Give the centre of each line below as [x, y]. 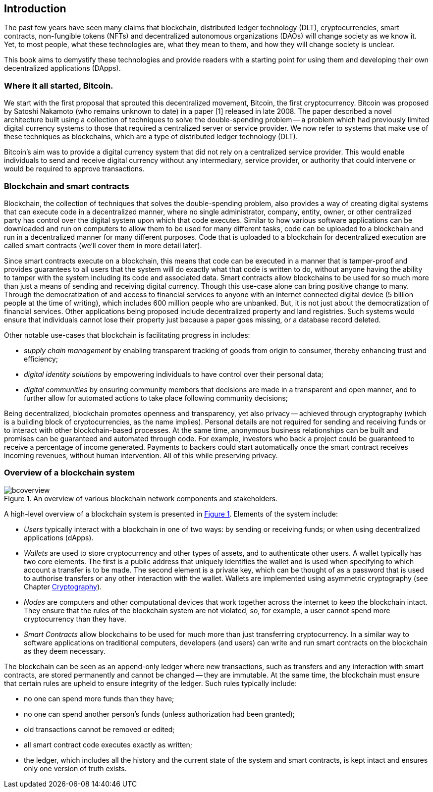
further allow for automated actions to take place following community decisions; [156, 398]
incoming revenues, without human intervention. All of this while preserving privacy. [141, 455]
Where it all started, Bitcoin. [59, 85]
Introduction [35, 9]
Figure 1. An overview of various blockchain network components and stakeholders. [141, 498]
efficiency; [41, 359]
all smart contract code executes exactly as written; [108, 744]
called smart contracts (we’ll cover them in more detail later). [103, 245]
